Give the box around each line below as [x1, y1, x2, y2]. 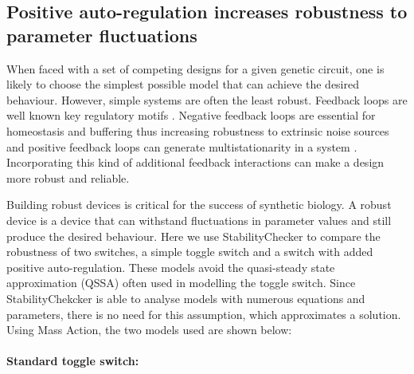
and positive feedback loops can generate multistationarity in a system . [6, 138, 357, 155]
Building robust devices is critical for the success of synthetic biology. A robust [6, 196, 392, 213]
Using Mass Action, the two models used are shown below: [6, 321, 292, 338]
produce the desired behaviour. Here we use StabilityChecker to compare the [6, 227, 381, 244]
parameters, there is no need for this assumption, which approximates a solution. [6, 305, 401, 322]
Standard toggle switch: [6, 352, 139, 369]
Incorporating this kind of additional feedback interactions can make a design [6, 154, 385, 171]
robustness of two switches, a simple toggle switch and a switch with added [6, 243, 373, 260]
